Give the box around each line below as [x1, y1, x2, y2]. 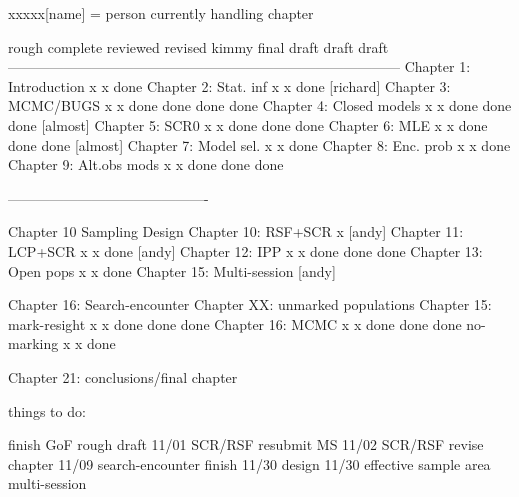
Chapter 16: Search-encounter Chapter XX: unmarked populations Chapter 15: [8, 294, 492, 315]
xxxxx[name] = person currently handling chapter [8, 3, 314, 23]
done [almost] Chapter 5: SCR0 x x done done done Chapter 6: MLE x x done [8, 114, 488, 135]
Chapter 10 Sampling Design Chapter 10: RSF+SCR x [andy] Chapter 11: [8, 221, 464, 242]
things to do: [8, 400, 86, 421]
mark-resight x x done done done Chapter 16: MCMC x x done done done [8, 313, 462, 334]
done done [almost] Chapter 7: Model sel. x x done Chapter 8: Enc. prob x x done [8, 134, 511, 155]
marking [8, 333, 59, 354]
